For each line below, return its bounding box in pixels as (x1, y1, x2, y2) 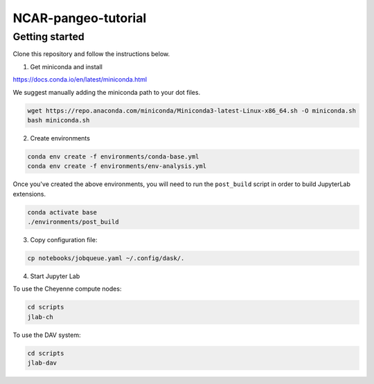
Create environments (30, 134, 90, 142)
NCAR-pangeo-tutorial (12, 10, 147, 26)
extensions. (12, 190, 46, 198)
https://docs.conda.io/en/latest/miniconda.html (12, 75, 148, 84)
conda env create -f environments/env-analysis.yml (27, 163, 207, 170)
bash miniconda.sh (27, 116, 90, 124)
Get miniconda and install (30, 62, 103, 71)
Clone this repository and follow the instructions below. (12, 50, 170, 58)
